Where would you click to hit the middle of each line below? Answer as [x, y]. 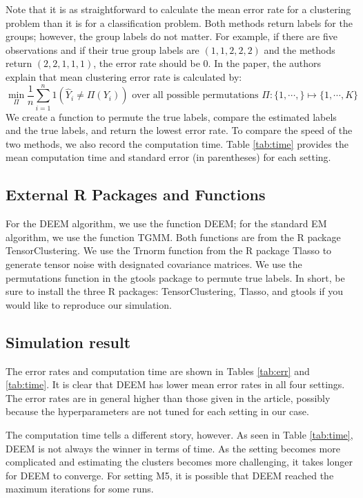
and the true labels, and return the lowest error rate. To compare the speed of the [179, 130]
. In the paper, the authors [265, 63]
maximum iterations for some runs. [80, 489]
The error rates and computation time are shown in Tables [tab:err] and [158, 371]
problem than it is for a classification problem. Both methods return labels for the [179, 22]
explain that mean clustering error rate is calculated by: [124, 76]
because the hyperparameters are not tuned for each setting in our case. [157, 411]
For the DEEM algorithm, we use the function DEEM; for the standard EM [166, 223]
